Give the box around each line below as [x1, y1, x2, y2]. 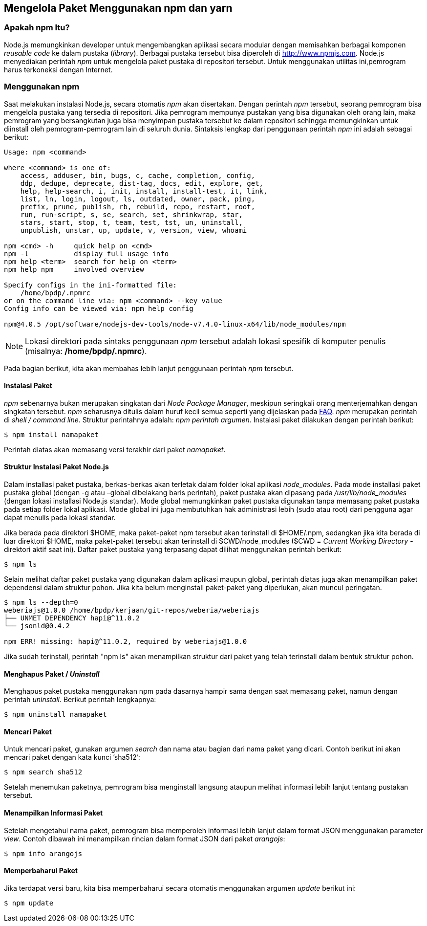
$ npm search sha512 [4, 768, 83, 776]
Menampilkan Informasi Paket [4, 809, 103, 817]
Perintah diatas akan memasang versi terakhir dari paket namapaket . [4, 445, 226, 454]
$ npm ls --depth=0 [4, 598, 78, 606]
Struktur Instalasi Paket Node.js [4, 463, 109, 471]
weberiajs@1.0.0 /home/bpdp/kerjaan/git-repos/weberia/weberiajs [4, 606, 259, 614]
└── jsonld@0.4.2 [4, 621, 70, 630]
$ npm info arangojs [4, 849, 83, 858]
